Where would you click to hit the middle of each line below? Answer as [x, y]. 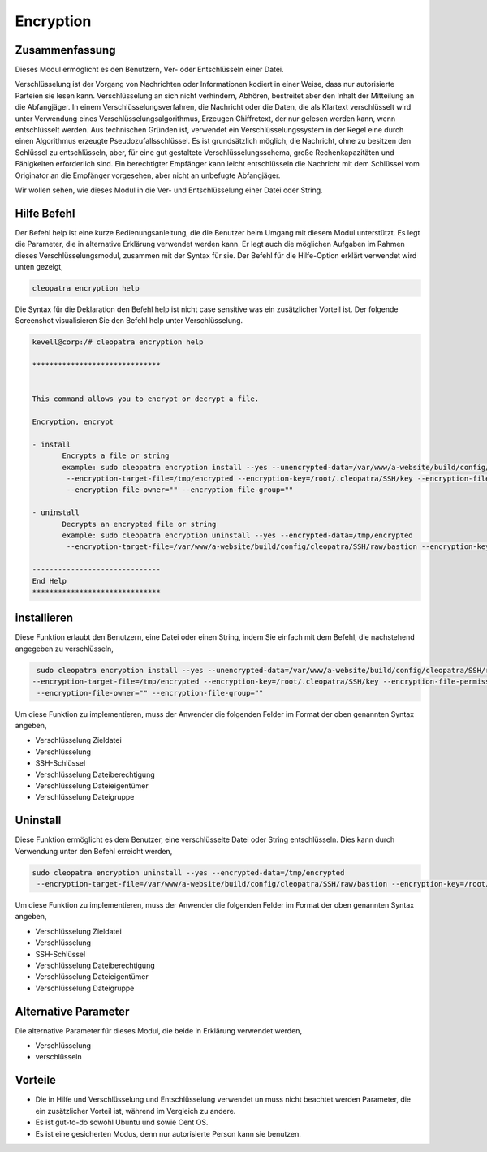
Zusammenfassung [65, 50]
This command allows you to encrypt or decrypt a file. [146, 399]
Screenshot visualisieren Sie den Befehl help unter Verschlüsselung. [129, 321]
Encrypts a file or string [116, 456]
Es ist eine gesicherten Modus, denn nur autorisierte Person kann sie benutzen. [168, 1133]
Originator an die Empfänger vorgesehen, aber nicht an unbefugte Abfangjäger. [148, 175]
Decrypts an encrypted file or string [139, 524]
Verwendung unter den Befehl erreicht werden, [94, 851]
